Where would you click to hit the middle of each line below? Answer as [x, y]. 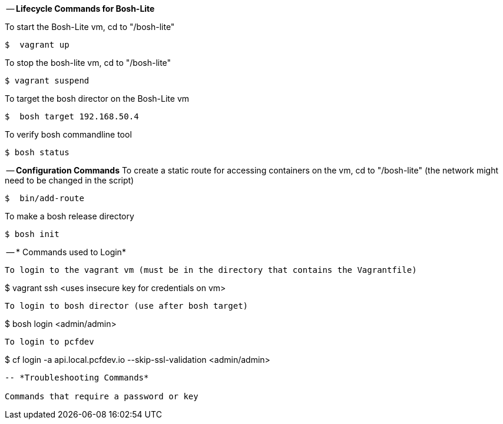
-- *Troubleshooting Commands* [77, 378]
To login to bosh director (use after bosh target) [127, 306]
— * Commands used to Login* [66, 252]
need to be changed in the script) [70, 180]
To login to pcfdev [49, 342]
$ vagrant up [37, 45]
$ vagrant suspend [47, 81]
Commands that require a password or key [102, 396]
